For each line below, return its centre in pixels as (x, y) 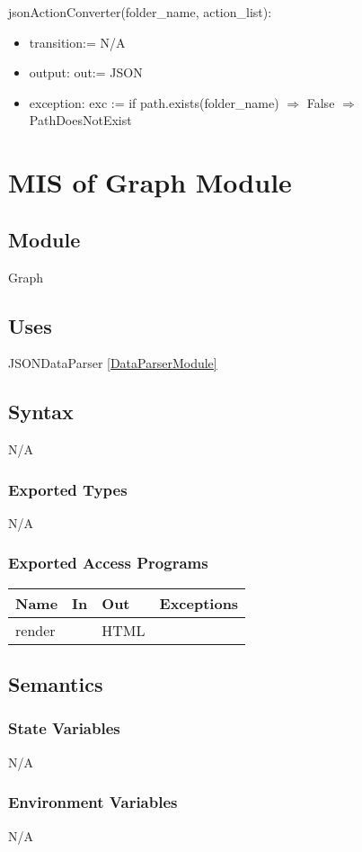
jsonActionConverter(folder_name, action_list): (140, 12)
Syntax (41, 412)
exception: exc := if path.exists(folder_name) (154, 102)
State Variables (64, 728)
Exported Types (68, 489)
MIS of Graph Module (150, 182)
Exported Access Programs (108, 563)
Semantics (56, 684)
